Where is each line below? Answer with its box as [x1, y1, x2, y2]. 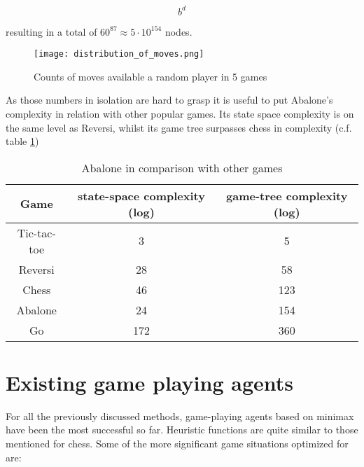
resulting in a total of [6, 24, 97, 39]
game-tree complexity [226, 187, 348, 204]
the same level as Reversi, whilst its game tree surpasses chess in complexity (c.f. [6, 120, 352, 134]
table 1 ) [6, 134, 39, 148]
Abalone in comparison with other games [81, 159, 283, 176]
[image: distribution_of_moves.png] [34, 49, 204, 60]
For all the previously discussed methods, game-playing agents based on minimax [6, 408, 354, 423]
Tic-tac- [17, 224, 56, 241]
